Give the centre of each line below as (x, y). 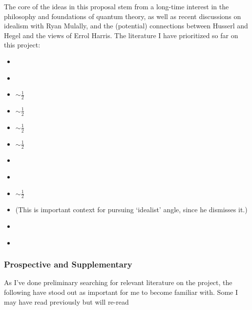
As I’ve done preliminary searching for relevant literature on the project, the (118, 282)
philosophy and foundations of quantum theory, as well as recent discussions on (123, 16)
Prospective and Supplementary (68, 264)
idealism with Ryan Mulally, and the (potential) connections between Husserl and (126, 26)
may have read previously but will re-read (66, 301)
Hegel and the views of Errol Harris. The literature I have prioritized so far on (121, 35)
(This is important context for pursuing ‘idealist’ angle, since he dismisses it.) (131, 210)
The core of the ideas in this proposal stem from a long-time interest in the (116, 6)
